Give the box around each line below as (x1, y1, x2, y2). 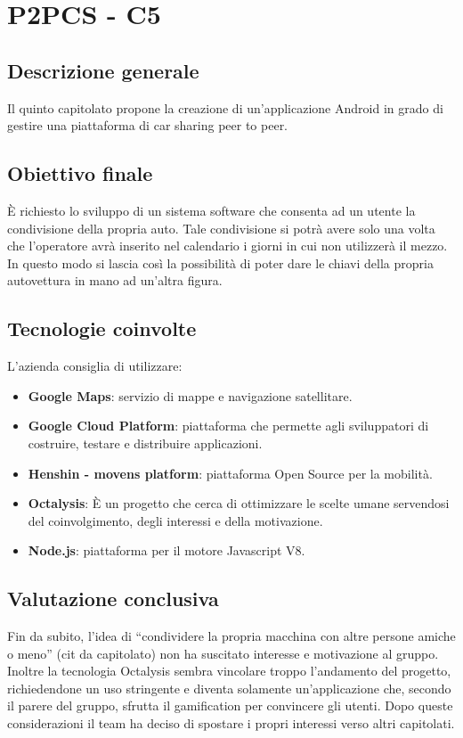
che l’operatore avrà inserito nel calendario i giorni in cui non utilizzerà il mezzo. (7, 236, 448, 255)
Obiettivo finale (7, 160, 153, 187)
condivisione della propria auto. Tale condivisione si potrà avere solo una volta (7, 218, 435, 237)
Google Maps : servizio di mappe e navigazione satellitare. (28, 386, 353, 405)
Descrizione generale (7, 56, 199, 84)
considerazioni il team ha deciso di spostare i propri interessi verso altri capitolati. (7, 714, 455, 733)
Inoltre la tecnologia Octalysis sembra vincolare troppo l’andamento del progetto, (7, 661, 451, 680)
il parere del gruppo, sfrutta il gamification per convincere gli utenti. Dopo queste (7, 696, 453, 715)
